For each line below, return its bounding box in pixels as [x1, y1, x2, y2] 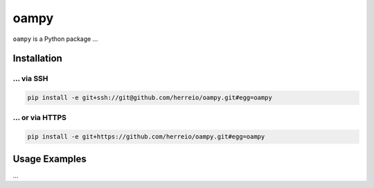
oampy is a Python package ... [12, 35, 98, 43]
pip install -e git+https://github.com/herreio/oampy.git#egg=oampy [27, 133, 265, 141]
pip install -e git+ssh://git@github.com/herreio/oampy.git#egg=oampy [27, 94, 273, 102]
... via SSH [12, 74, 48, 83]
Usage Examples [12, 153, 87, 164]
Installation [12, 53, 62, 65]
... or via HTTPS [12, 113, 67, 123]
